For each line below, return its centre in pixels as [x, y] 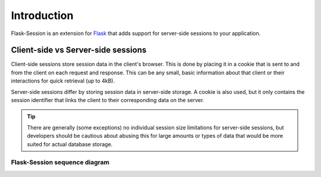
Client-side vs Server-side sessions [79, 50]
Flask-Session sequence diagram [60, 162]
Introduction [42, 15]
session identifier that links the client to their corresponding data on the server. [108, 100]
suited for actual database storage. [70, 144]
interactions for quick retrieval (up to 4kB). [63, 81]
